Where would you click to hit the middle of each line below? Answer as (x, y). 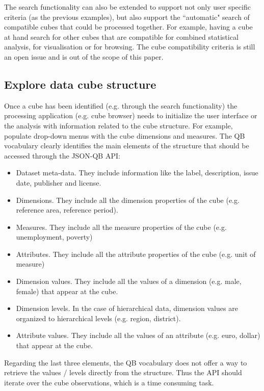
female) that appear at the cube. (67, 291)
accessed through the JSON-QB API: (62, 155)
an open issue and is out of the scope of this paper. (84, 56)
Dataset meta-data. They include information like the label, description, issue (137, 173)
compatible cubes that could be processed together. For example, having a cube (128, 27)
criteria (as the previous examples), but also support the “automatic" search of (127, 17)
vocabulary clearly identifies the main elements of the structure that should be (127, 146)
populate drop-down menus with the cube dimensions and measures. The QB (125, 135)
